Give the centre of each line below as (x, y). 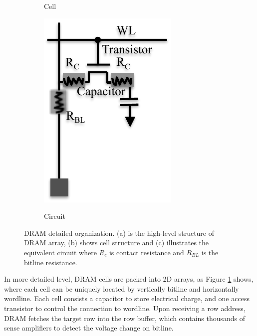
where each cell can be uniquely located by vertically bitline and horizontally (122, 288)
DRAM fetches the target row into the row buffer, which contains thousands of (125, 318)
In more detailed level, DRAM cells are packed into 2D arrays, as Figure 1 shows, (129, 279)
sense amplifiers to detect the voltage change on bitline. (89, 328)
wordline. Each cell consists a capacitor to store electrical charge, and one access (127, 298)
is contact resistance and (146, 252)
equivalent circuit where (60, 252)
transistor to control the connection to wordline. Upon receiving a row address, (125, 308)
